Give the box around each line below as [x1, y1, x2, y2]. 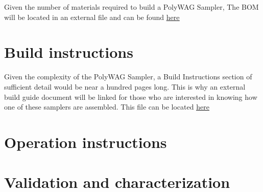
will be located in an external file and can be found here [4, 11, 180, 22]
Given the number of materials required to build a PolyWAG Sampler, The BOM [4, 2, 259, 12]
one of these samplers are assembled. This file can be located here [4, 101, 209, 112]
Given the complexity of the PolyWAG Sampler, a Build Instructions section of [4, 71, 252, 82]
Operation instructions [4, 131, 167, 152]
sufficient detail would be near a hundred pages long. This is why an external [4, 81, 246, 92]
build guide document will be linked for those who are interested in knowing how [4, 91, 257, 102]
